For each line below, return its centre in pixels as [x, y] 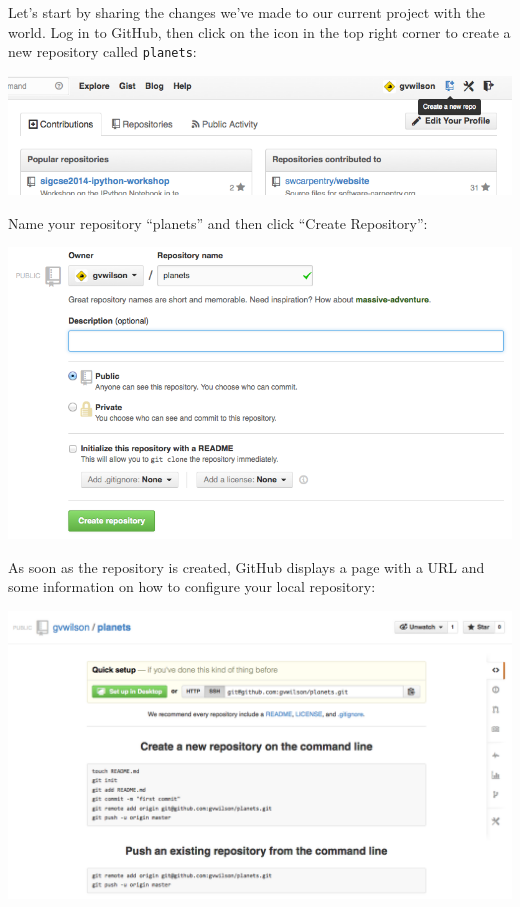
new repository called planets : [102, 51]
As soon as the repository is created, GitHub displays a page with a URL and [246, 566]
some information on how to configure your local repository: [192, 586]
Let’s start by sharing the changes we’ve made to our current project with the [247, 12]
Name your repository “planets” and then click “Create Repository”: [218, 222]
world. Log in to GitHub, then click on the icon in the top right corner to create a [259, 31]
